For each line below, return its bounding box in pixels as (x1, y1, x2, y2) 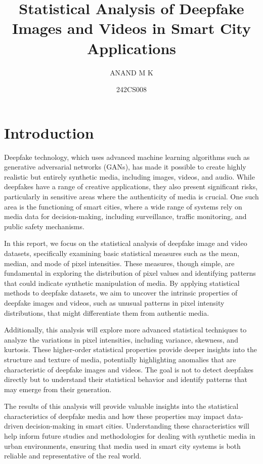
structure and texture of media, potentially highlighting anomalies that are (4, 354, 236, 364)
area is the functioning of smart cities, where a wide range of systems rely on (4, 201, 242, 212)
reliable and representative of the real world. (4, 450, 142, 461)
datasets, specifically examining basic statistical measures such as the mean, (4, 247, 240, 258)
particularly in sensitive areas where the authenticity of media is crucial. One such (4, 191, 259, 201)
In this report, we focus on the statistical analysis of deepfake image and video (4, 238, 247, 248)
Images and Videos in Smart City (12, 18, 251, 38)
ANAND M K (110, 67, 153, 77)
